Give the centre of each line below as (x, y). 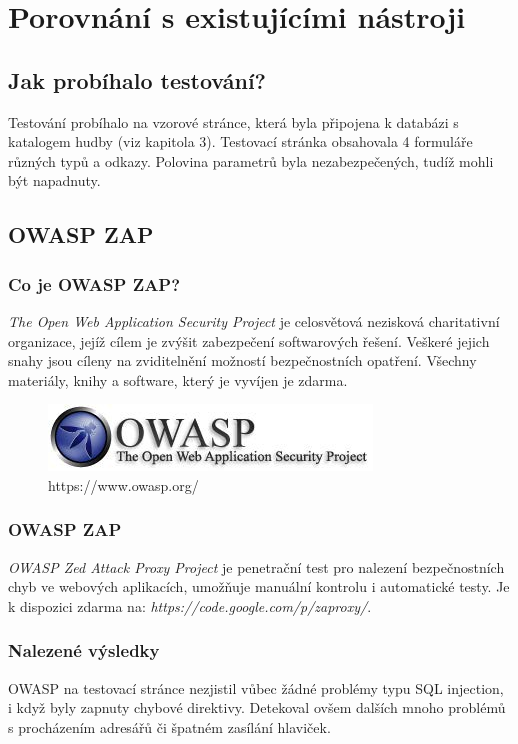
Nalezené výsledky (84, 650)
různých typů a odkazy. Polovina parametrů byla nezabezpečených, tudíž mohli (251, 160)
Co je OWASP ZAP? (94, 283)
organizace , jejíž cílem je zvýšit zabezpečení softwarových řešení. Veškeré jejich (249, 340)
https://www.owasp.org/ (123, 484)
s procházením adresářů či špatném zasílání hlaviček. (169, 726)
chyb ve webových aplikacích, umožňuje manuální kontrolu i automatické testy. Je (259, 586)
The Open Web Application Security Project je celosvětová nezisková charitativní (254, 320)
